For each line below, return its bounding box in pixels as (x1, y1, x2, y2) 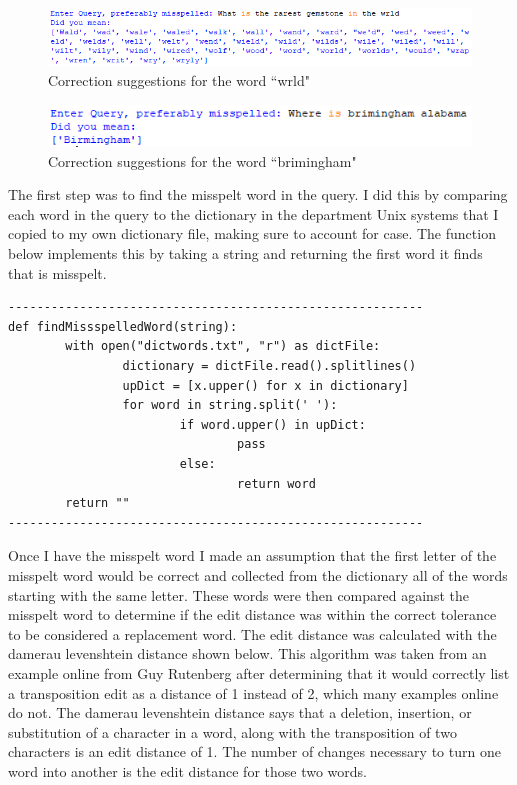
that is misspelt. (8, 262, 107, 283)
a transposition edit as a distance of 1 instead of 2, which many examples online (8, 682, 499, 703)
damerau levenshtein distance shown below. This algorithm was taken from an (8, 643, 487, 664)
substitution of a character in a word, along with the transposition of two (8, 721, 457, 742)
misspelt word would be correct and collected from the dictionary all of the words (8, 564, 508, 585)
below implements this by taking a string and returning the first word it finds (8, 243, 483, 264)
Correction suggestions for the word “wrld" (48, 70, 310, 91)
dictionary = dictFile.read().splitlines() (122, 359, 417, 373)
